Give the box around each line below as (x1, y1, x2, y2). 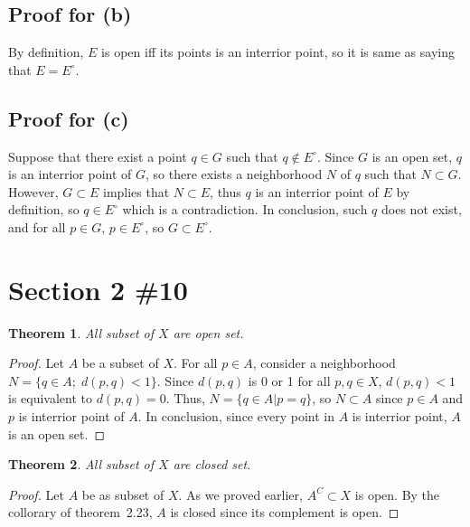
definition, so (8, 200, 80, 219)
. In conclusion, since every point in (137, 407, 334, 426)
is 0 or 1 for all (248, 371, 331, 390)
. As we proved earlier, (178, 485, 303, 503)
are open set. (173, 323, 244, 342)
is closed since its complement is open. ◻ (170, 503, 399, 522)
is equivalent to (8, 389, 93, 408)
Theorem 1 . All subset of (8, 323, 155, 342)
